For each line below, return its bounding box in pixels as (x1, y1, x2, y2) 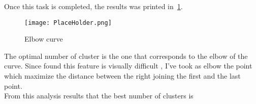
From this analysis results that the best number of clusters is (4, 90, 194, 101)
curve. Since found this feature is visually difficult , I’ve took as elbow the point (4, 60, 252, 71)
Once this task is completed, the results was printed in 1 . (4, 1, 183, 11)
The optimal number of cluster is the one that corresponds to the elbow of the (4, 50, 248, 61)
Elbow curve (24, 33, 63, 44)
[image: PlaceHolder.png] (24, 19, 112, 26)
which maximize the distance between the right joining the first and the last (4, 71, 241, 81)
